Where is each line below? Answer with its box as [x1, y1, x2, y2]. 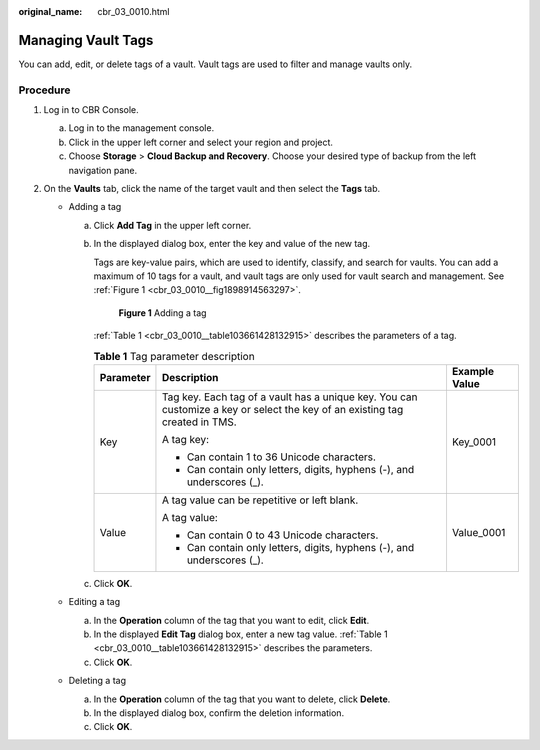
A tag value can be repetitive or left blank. [161, 493, 359, 507]
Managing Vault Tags [18, 31, 154, 49]
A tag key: [161, 432, 210, 446]
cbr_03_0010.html [97, 6, 170, 17]
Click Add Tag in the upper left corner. [93, 219, 252, 231]
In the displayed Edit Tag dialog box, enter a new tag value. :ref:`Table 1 [93, 628, 389, 640]
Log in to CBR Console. [43, 104, 139, 116]
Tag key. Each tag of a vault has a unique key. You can [161, 390, 418, 404]
